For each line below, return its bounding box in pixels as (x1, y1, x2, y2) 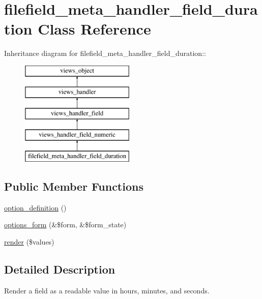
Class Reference (38, 18, 151, 39)
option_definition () (4, 202, 67, 213)
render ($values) (4, 236, 54, 247)
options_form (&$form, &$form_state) (4, 219, 127, 230)
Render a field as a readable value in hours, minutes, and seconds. (4, 285, 210, 295)
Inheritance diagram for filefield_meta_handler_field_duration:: (4, 48, 206, 58)
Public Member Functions (4, 178, 143, 194)
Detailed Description (4, 261, 115, 277)
